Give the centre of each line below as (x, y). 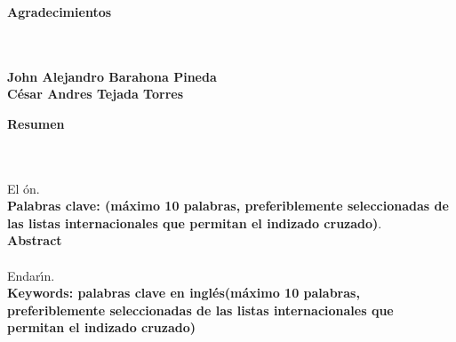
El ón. (24, 188)
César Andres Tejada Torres (96, 94)
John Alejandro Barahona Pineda (112, 76)
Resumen (36, 123)
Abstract (35, 240)
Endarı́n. (31, 275)
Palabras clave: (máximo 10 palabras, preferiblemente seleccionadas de (228, 206)
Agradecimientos (60, 11)
